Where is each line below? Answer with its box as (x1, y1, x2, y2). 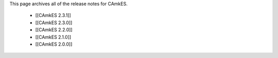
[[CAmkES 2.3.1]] (35, 12, 72, 18)
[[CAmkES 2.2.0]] (35, 27, 73, 33)
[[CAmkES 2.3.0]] (35, 20, 73, 26)
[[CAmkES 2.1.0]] (35, 34, 72, 40)
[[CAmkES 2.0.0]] (35, 41, 73, 47)
